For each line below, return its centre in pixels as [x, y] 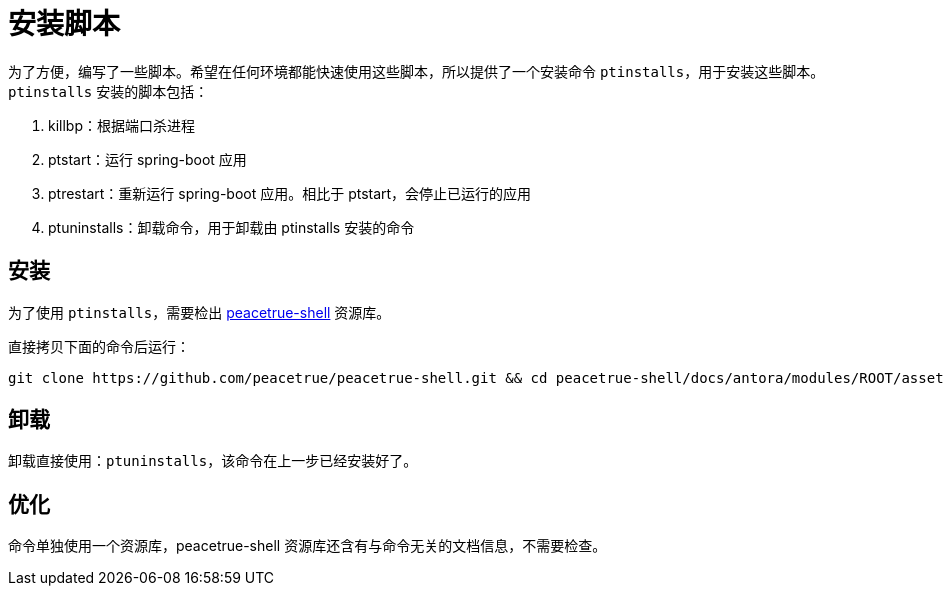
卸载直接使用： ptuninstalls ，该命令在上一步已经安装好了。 [213, 461]
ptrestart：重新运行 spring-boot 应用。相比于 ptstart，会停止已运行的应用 [290, 193]
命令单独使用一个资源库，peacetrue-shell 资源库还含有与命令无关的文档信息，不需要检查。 [307, 546]
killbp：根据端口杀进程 [121, 125]
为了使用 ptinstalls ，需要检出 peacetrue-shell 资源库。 [199, 312]
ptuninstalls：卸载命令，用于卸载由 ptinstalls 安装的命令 [231, 227]
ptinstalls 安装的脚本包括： [108, 91]
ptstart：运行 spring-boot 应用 [147, 159]
